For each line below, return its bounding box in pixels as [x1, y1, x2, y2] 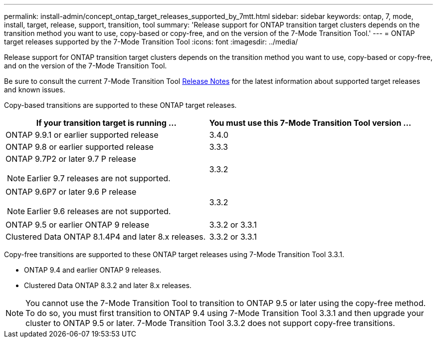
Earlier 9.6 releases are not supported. [27, 206, 171, 216]
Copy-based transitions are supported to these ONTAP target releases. [4, 101, 237, 109]
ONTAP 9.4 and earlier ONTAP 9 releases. [24, 266, 162, 274]
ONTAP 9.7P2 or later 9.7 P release [5, 154, 136, 164]
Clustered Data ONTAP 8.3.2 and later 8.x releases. [24, 281, 192, 290]
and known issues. [4, 85, 65, 94]
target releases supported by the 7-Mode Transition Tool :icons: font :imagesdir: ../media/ [4, 37, 298, 46]
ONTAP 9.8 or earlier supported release [5, 142, 154, 152]
